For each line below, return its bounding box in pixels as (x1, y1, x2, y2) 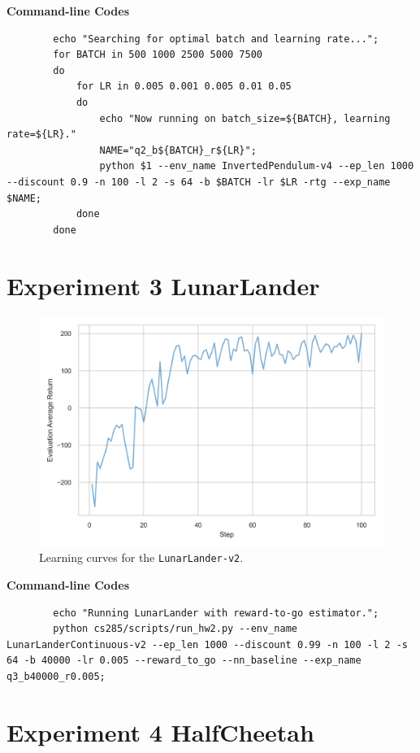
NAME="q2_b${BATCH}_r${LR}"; (99, 144, 257, 156)
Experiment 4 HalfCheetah (6, 715, 314, 748)
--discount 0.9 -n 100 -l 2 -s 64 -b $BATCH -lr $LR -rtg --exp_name (6, 176, 391, 188)
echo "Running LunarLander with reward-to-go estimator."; (53, 607, 379, 619)
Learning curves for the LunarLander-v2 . (39, 549, 244, 566)
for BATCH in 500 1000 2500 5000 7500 (53, 49, 262, 61)
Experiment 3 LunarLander (6, 268, 320, 302)
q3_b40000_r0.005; (6, 671, 106, 683)
